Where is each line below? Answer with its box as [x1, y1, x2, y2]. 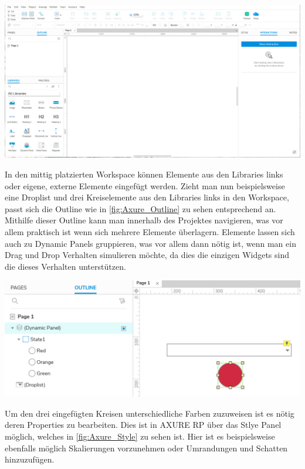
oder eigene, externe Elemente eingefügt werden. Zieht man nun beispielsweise [5, 179, 285, 192]
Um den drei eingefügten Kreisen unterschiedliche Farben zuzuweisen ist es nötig [5, 407, 294, 419]
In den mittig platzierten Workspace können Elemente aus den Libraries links [5, 168, 283, 180]
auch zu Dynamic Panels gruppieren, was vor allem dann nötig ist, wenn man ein [5, 237, 296, 249]
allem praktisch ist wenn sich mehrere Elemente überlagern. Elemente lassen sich [5, 225, 295, 237]
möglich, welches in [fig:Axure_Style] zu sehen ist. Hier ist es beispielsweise [5, 430, 275, 442]
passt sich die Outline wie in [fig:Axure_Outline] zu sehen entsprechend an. [5, 202, 276, 215]
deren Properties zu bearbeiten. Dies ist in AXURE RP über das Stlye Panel [5, 418, 282, 431]
